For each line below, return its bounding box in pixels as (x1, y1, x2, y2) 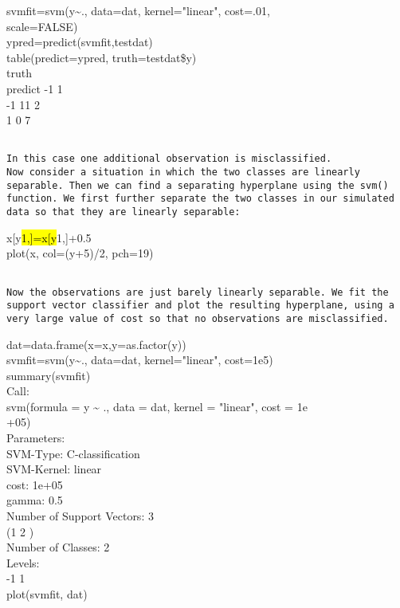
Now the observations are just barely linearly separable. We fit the (6, 286, 389, 298)
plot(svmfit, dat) (6, 586, 88, 602)
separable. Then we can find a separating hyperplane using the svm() (6, 179, 389, 191)
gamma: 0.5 (6, 492, 63, 508)
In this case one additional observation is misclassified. (6, 153, 332, 165)
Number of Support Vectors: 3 (6, 508, 154, 524)
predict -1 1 (6, 80, 63, 96)
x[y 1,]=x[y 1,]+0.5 (6, 229, 92, 245)
